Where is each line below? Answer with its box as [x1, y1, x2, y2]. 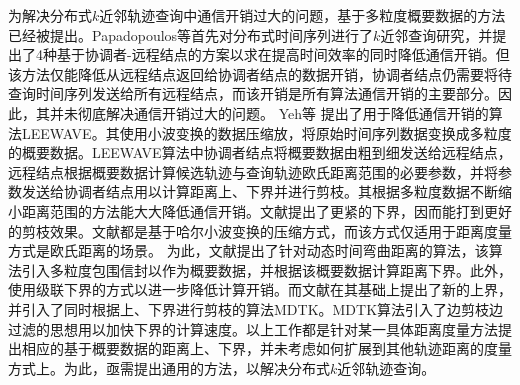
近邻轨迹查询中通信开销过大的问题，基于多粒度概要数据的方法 [99, 5, 506, 25]
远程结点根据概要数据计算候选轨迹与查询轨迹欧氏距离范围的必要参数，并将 [8, 161, 498, 182]
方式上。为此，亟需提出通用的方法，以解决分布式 [8, 357, 330, 378]
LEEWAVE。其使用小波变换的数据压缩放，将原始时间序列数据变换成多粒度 [21, 122, 512, 143]
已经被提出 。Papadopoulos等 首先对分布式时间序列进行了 [8, 24, 374, 45]
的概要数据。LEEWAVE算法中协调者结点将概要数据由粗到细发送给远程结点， [8, 142, 512, 163]
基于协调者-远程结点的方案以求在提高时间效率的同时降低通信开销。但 [56, 44, 510, 65]
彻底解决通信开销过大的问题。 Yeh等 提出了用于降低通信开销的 [77, 102, 489, 123]
